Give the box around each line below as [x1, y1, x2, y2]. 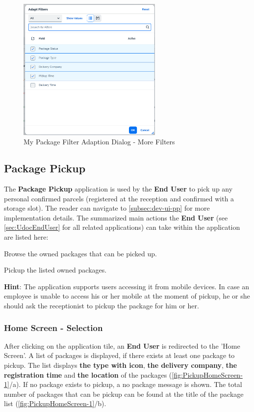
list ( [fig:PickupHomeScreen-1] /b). [4, 398, 106, 409]
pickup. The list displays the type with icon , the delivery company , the [4, 359, 237, 370]
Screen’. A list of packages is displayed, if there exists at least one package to [4, 350, 235, 360]
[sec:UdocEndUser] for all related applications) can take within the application [4, 222, 240, 232]
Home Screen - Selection [4, 321, 103, 333]
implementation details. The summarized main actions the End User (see [4, 212, 228, 222]
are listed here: [4, 232, 49, 242]
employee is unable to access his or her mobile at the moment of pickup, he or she [4, 291, 250, 301]
